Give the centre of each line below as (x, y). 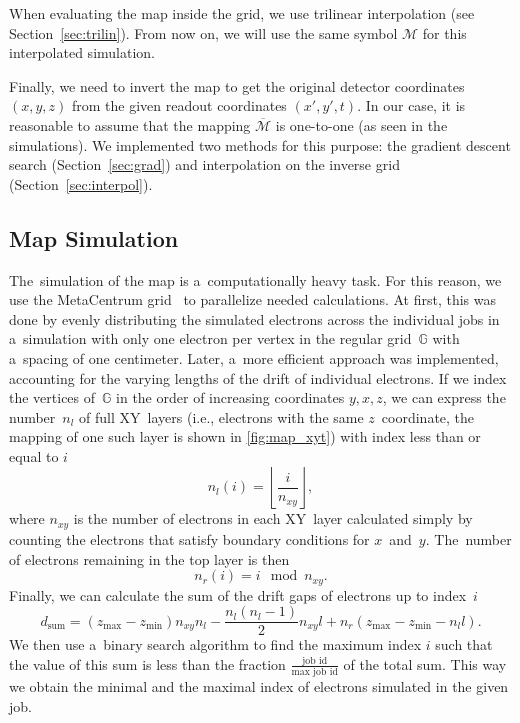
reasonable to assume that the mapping (130, 124)
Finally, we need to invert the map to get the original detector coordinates (237, 85)
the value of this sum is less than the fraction (147, 663)
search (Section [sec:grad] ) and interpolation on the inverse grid (204, 164)
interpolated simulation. (82, 52)
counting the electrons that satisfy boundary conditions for (189, 538)
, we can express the (444, 397)
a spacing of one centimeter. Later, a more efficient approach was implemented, (254, 357)
